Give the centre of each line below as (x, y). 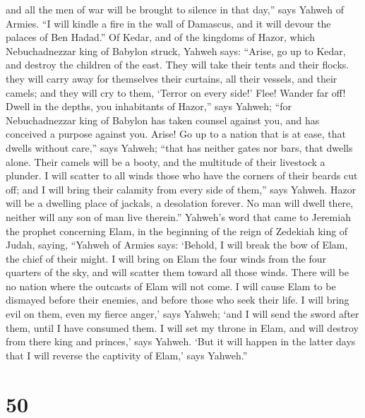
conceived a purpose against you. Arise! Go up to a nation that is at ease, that (176, 134)
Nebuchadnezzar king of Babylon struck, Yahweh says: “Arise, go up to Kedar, (176, 50)
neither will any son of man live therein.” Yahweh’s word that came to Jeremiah (178, 216)
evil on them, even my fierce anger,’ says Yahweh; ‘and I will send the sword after (182, 314)
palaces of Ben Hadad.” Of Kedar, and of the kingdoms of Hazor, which (160, 37)
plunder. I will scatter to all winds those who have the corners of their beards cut (182, 175)
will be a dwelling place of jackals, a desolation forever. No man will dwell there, (180, 203)
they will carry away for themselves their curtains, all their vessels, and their (172, 78)
